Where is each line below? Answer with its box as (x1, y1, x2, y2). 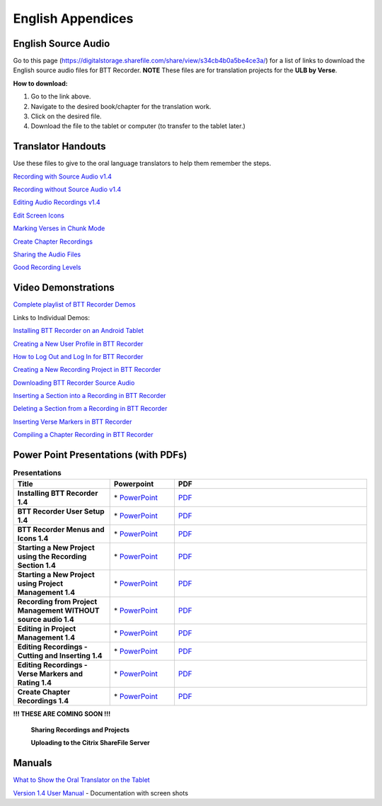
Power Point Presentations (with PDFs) (13, 449, 187, 461)
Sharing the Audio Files (13, 250, 81, 259)
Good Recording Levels (13, 263, 81, 272)
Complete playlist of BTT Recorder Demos (13, 300, 136, 309)
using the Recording (17, 551, 87, 561)
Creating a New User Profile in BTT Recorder (13, 339, 144, 348)
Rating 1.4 (17, 677, 52, 687)
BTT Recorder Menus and (17, 524, 105, 534)
